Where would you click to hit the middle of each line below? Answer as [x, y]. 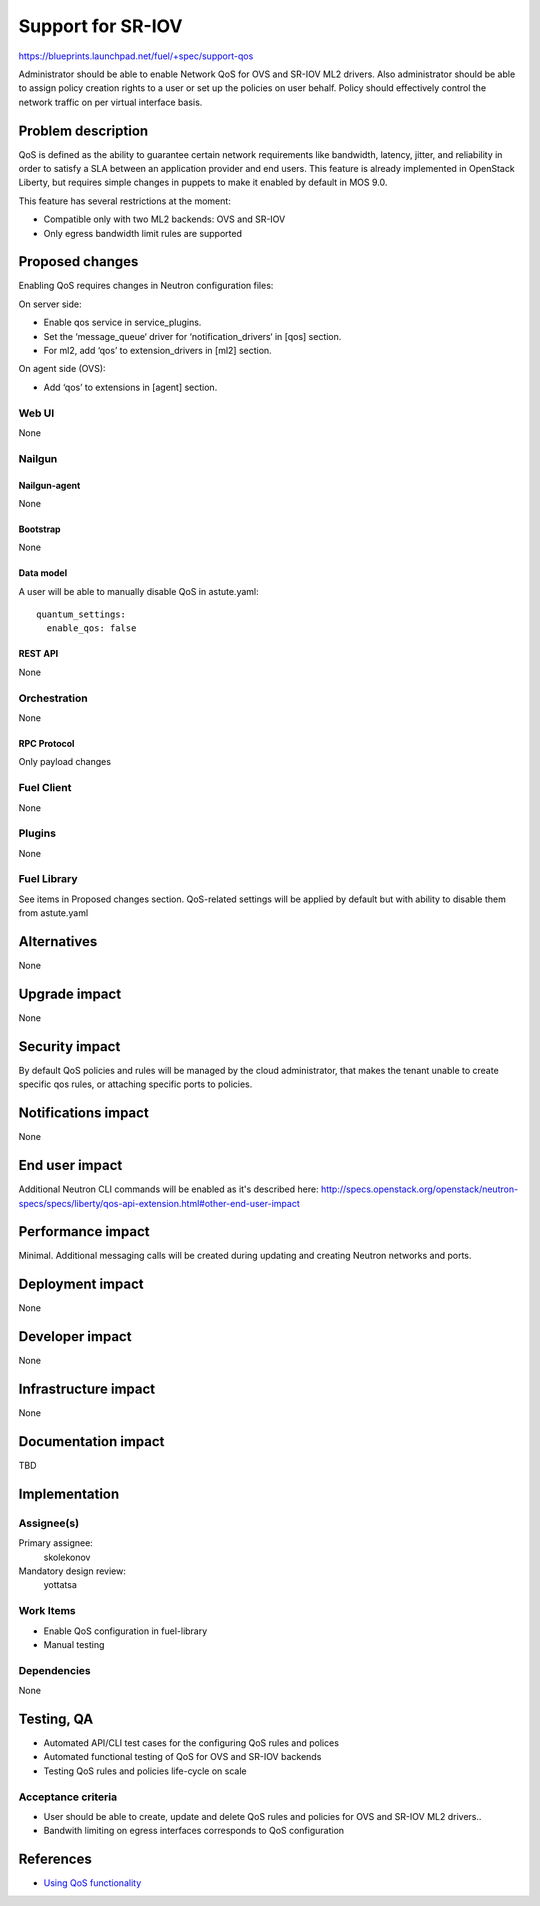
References [55, 1859]
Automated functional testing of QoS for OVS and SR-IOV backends [182, 1757]
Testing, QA [56, 1718]
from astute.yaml [53, 913]
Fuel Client [45, 788]
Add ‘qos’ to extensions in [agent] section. [130, 387]
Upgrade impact [70, 993]
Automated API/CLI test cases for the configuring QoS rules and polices [191, 1742]
